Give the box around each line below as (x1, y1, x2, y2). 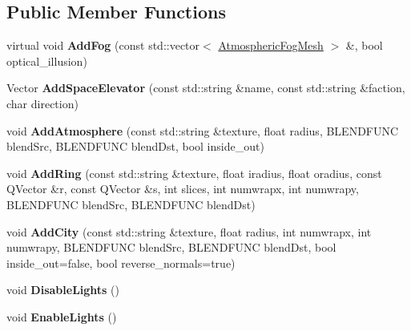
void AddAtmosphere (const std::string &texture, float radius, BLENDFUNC (6, 122, 399, 139)
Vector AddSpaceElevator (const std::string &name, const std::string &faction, (6, 79, 405, 96)
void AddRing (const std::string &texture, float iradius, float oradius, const (6, 164, 382, 181)
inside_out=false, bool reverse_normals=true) (6, 254, 236, 271)
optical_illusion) (6, 52, 87, 69)
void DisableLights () (6, 281, 120, 298)
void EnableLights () (6, 308, 117, 325)
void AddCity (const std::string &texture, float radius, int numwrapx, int (6, 223, 372, 240)
